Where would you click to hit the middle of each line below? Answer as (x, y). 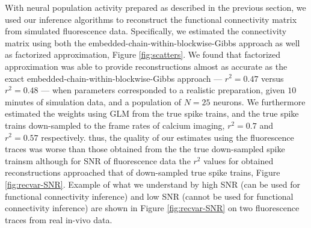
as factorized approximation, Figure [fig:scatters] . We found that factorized (143, 54)
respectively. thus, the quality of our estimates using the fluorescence (168, 137)
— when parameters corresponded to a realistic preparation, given (163, 90)
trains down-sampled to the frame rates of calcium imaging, (115, 125)
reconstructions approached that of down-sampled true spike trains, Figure (143, 172)
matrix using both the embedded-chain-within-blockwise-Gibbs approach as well (152, 42)
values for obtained (239, 160)
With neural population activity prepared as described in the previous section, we (155, 7)
